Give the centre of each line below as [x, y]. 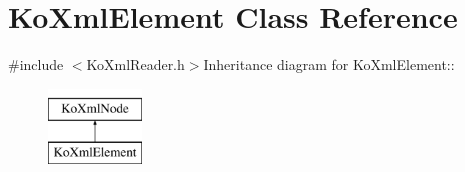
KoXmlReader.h [135, 64]
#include [36, 64]
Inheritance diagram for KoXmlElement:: [329, 64]
